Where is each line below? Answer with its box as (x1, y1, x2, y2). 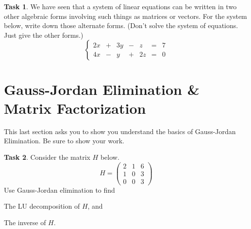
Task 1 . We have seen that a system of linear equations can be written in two (4, 1, 237, 11)
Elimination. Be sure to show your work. (4, 136, 124, 146)
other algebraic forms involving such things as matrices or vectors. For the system (4, 11, 247, 21)
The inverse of (4, 217, 46, 227)
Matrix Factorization (4, 98, 146, 118)
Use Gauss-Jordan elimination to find (4, 184, 115, 195)
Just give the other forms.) (4, 30, 84, 40)
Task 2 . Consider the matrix (4, 152, 90, 162)
